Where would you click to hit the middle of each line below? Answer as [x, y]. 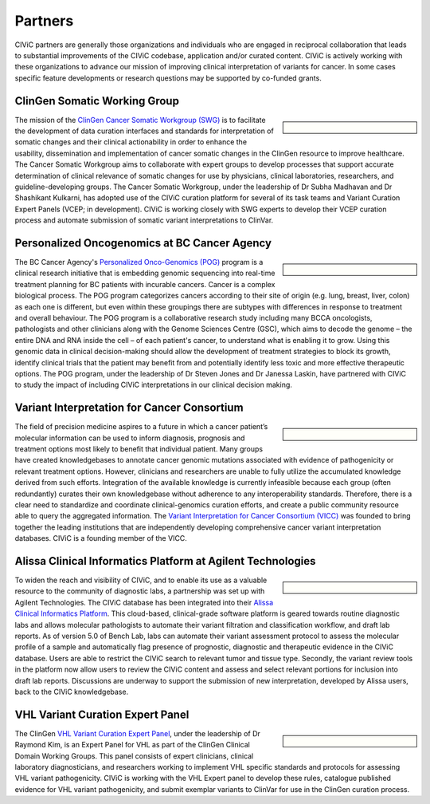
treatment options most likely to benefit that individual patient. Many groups [139, 449]
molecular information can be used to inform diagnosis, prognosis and [130, 438]
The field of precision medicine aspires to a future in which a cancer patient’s [141, 427]
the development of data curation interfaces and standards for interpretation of [144, 131]
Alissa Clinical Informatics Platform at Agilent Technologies [165, 561]
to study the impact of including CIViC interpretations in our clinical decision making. [153, 385]
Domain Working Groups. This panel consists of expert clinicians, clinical [134, 756]
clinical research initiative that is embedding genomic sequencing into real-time [145, 273]
